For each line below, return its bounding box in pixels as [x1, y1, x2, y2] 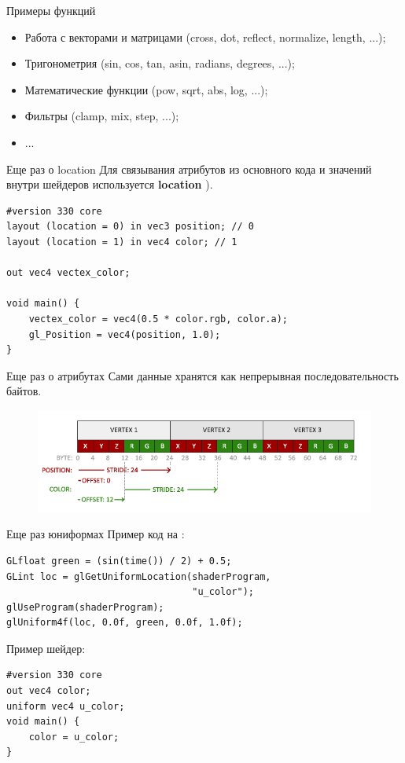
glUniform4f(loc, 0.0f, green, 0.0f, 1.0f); [6, 617, 243, 629]
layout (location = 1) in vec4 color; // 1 [6, 236, 237, 248]
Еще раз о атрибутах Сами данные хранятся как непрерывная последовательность [6, 367, 399, 383]
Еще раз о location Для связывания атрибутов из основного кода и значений [6, 160, 372, 177]
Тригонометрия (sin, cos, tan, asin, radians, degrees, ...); [24, 55, 295, 72]
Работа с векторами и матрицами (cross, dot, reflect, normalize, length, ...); [24, 28, 386, 45]
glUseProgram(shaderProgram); [6, 601, 164, 613]
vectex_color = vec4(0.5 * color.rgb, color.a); [28, 313, 288, 325]
